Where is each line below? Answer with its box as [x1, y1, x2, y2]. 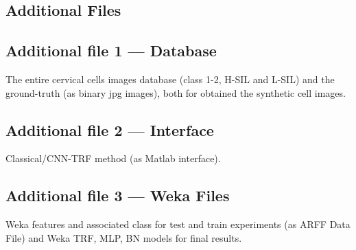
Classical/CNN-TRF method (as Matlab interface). [5, 151, 221, 166]
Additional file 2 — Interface [5, 119, 214, 140]
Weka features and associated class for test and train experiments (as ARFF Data [5, 217, 351, 231]
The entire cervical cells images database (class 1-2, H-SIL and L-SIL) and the [5, 71, 335, 86]
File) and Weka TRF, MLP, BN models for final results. [5, 230, 242, 245]
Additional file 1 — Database [5, 40, 217, 61]
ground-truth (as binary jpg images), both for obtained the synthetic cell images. [5, 85, 346, 100]
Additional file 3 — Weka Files [5, 185, 230, 206]
